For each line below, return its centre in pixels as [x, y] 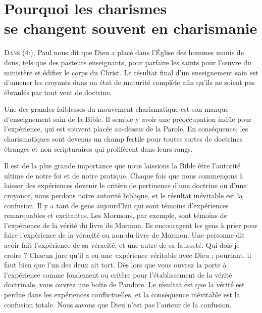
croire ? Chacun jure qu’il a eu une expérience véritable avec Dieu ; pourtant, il [128, 255]
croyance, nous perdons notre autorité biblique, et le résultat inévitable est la [123, 195]
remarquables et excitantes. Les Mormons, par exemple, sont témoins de [116, 215]
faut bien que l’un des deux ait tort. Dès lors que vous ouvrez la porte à [115, 265]
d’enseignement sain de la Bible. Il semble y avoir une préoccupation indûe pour [128, 119]
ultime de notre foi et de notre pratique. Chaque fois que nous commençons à [124, 175]
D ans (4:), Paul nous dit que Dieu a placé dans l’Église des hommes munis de [124, 52]
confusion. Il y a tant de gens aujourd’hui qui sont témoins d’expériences [116, 205]
